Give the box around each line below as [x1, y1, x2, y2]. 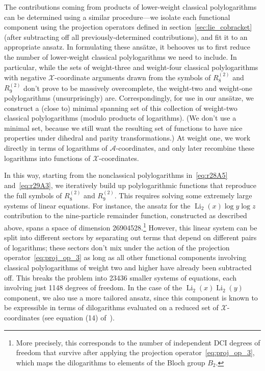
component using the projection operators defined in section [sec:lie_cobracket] [4, 21, 252, 32]
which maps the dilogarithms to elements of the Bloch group [16, 357, 205, 367]
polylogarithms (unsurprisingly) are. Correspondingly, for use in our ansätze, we [4, 92, 254, 103]
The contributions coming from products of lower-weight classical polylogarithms [4, 2, 257, 12]
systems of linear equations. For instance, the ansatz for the [4, 200, 191, 211]
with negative [4, 72, 46, 82]
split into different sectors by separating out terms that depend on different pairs [4, 232, 257, 243]
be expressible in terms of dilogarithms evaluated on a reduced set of [4, 302, 219, 313]
